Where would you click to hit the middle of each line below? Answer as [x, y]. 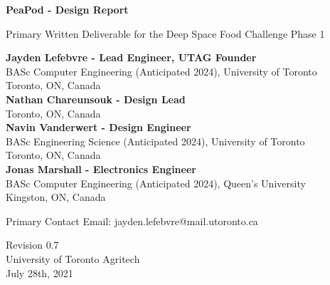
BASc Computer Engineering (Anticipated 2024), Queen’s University [156, 183]
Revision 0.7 [32, 245]
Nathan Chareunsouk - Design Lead [96, 99]
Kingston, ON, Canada [56, 197]
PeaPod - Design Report [67, 9]
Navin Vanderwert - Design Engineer [99, 127]
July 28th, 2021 [39, 273]
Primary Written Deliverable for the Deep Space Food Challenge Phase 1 [165, 33]
